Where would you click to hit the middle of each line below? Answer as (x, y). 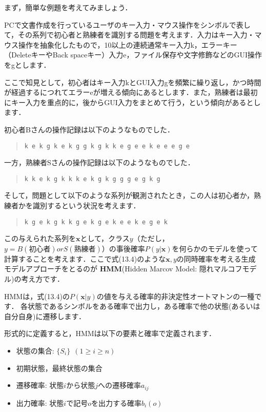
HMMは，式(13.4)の (37, 296)
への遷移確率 (119, 385)
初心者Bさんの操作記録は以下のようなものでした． (89, 129)
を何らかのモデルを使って (215, 248)
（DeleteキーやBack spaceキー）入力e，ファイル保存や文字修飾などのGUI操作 (133, 55)
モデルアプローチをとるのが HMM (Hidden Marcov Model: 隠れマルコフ (123, 269)
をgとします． (27, 64)
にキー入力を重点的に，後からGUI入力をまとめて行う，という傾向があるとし (132, 102)
